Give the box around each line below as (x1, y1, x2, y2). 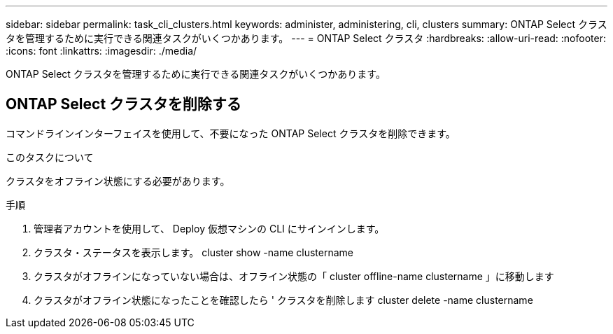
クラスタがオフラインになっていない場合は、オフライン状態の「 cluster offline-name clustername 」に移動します (34, 270, 554, 282)
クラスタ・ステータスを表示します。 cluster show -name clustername (34, 246, 353, 258)
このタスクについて (6, 151, 94, 163)
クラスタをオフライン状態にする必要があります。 (6, 174, 230, 187)
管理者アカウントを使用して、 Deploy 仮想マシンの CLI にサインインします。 (34, 222, 385, 235)
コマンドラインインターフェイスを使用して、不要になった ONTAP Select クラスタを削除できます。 (6, 127, 456, 139)
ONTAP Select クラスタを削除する (6, 95, 241, 113)
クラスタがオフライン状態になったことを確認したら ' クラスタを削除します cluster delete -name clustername (34, 293, 533, 306)
